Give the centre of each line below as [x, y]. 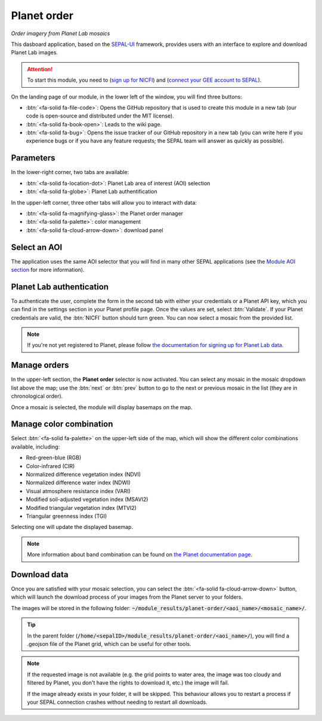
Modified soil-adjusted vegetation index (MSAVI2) [87, 499]
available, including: [35, 447]
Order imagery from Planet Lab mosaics [61, 33]
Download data [40, 575]
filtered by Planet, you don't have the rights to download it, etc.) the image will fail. [128, 683]
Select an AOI [37, 247]
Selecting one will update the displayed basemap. [72, 527]
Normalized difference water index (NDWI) [78, 482]
